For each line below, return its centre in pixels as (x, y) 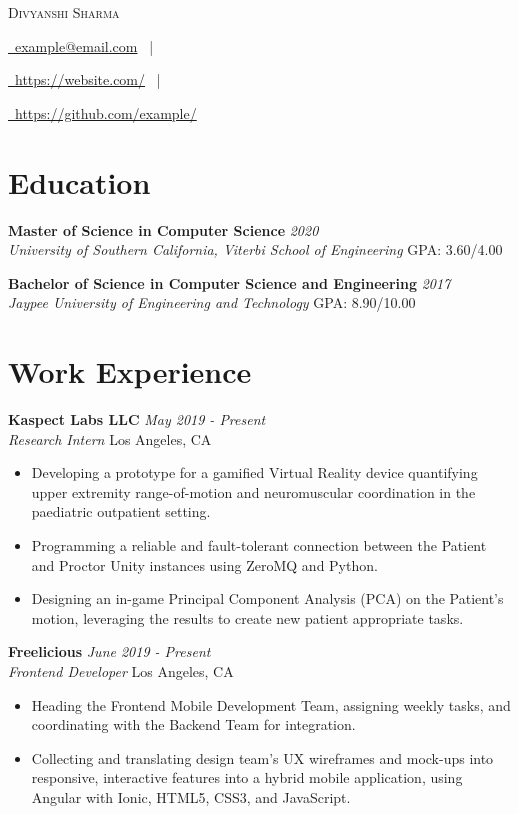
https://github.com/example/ (105, 112)
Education (79, 181)
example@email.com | (84, 45)
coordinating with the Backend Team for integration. (193, 724)
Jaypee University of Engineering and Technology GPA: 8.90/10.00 (212, 302)
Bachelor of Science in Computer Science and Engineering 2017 (229, 282)
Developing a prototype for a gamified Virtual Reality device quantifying (254, 472)
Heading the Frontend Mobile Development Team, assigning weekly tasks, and (271, 704)
